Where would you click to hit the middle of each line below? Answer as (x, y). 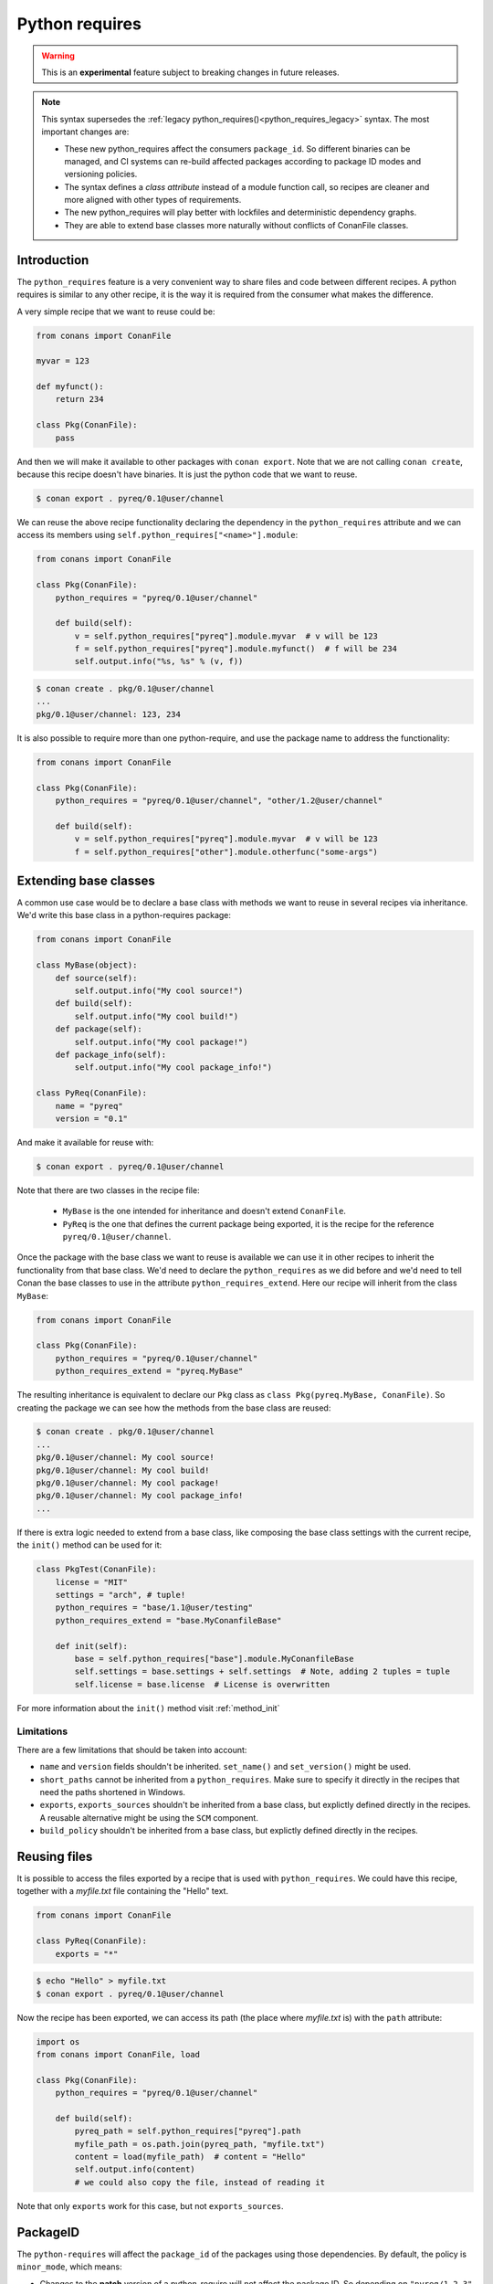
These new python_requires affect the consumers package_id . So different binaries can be (237, 148)
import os (58, 2041)
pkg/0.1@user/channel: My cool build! (123, 1470)
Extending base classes (86, 880)
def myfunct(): (70, 387)
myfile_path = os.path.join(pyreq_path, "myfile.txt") (200, 2144)
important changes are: (85, 132)
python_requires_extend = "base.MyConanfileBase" (168, 1620)
